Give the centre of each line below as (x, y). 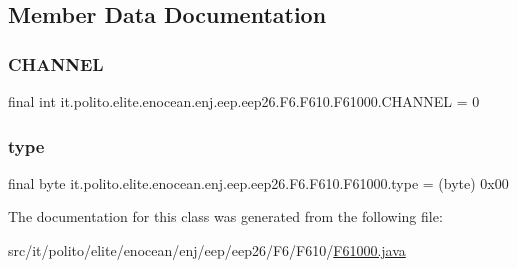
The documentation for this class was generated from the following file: (225, 216)
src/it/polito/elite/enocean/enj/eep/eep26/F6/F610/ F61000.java (207, 250)
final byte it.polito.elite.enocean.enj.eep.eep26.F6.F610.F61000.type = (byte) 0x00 (258, 182)
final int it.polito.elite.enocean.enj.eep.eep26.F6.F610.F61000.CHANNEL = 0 (244, 101)
